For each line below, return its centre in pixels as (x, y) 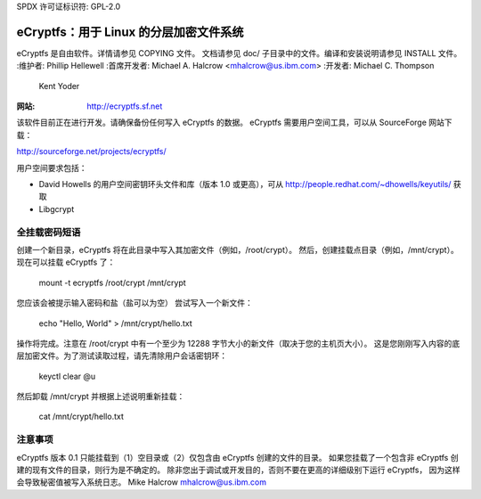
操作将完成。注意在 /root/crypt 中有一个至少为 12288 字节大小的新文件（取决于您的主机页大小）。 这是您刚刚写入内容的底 (238, 343)
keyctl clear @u (67, 376)
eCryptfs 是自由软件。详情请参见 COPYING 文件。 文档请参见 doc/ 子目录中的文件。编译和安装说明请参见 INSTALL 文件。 (239, 53)
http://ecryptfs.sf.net (125, 106)
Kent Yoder (59, 86)
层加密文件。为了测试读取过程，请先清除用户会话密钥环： (122, 356)
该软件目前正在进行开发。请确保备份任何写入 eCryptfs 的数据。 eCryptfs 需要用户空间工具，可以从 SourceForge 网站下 (234, 123)
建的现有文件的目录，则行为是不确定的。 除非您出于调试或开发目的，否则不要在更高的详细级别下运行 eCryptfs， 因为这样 (238, 470)
